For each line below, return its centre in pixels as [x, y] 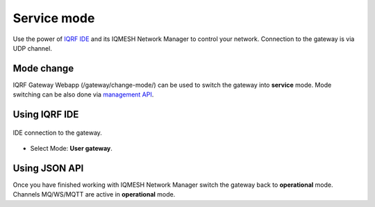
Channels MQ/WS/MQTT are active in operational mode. [94, 194]
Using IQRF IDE [46, 115]
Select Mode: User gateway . [71, 149]
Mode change [43, 68]
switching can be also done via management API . [83, 94]
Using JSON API [48, 168]
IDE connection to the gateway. [57, 133]
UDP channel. [32, 48]
